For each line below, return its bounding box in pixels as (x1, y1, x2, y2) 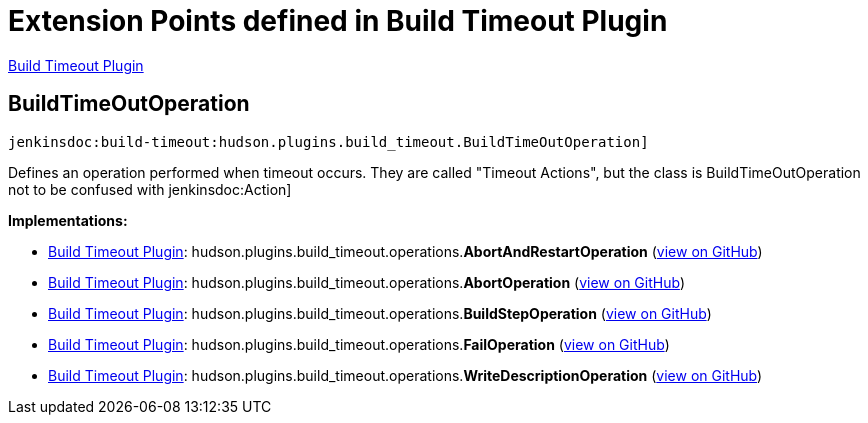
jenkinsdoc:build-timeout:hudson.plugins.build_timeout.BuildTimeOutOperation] (8, 133, 649, 150)
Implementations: (8, 211, 128, 229)
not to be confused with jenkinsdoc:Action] (8, 180, 292, 198)
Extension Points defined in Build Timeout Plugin (8, 4, 668, 38)
